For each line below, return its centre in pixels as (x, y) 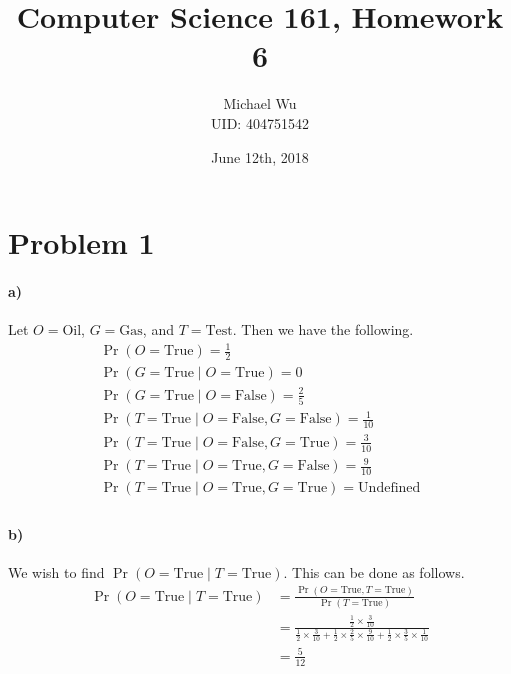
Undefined (389, 488)
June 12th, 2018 (260, 156)
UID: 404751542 (260, 122)
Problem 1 (81, 242)
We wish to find (56, 571)
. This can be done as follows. (374, 571)
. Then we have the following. (323, 329)
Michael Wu (260, 103)
